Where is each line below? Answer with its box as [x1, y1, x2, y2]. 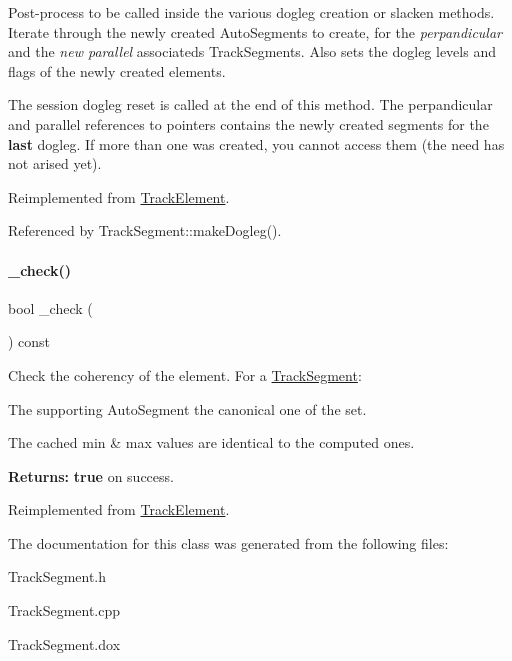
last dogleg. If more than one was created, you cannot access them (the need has [8, 133, 505, 154]
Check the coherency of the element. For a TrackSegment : [8, 364, 362, 385]
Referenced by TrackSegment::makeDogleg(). [8, 220, 282, 241]
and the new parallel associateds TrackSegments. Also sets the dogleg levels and [8, 41, 496, 62]
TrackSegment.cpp [8, 600, 121, 621]
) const [8, 331, 51, 352]
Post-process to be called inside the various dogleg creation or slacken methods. [8, 2, 495, 22]
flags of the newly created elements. [8, 60, 226, 81]
